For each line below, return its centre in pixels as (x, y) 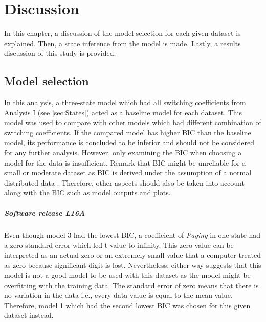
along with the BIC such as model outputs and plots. (87, 193)
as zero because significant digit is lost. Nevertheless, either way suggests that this (133, 265)
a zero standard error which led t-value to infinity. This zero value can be (119, 245)
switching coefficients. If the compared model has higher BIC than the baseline (128, 132)
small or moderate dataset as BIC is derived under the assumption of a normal (128, 173)
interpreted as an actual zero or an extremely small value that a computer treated (133, 255)
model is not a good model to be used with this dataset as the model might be (127, 275)
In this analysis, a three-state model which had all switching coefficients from (125, 102)
